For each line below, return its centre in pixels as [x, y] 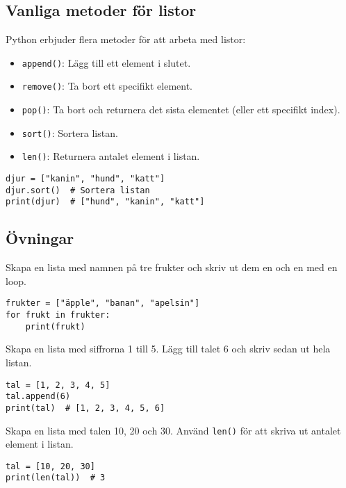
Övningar [40, 238]
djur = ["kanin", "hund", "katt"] [85, 179]
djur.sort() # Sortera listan [78, 190]
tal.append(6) [38, 397]
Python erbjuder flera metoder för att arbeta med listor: [126, 39]
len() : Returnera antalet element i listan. [111, 156]
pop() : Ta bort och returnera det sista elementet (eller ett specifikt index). [181, 109]
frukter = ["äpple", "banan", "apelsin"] [103, 303]
